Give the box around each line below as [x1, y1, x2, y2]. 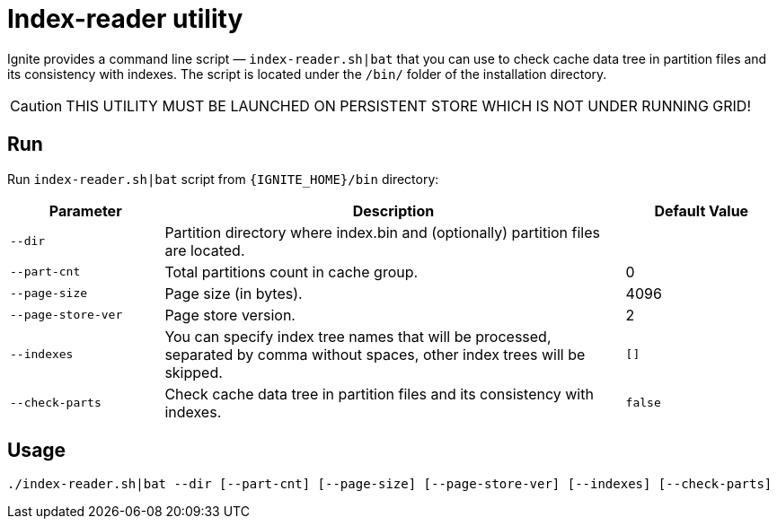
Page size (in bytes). [164, 284, 303, 302]
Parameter [49, 201, 122, 220]
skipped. [164, 363, 223, 381]
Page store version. [164, 305, 296, 324]
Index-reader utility [7, 4, 243, 34]
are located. [164, 241, 245, 259]
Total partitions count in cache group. [164, 262, 419, 281]
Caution [10, 96, 63, 115]
